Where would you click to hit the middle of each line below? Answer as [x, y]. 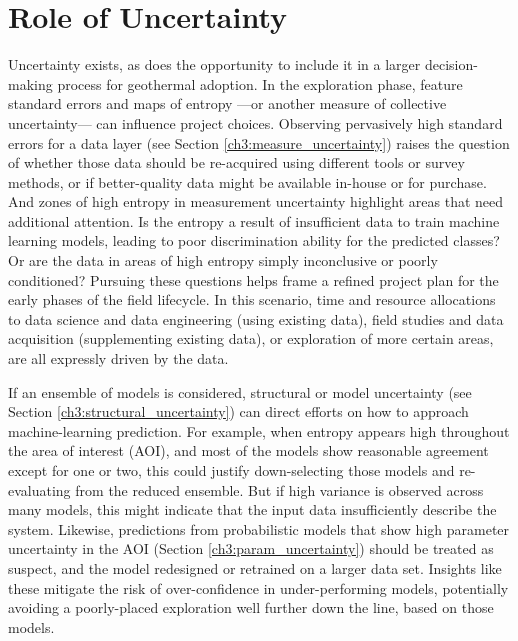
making [30, 83]
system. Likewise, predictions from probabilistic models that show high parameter [259, 528]
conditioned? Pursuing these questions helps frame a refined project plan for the [253, 279]
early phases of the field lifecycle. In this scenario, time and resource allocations [252, 299]
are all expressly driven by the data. [118, 358]
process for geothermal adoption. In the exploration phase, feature [260, 83]
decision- [451, 64]
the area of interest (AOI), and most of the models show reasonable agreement [248, 450]
